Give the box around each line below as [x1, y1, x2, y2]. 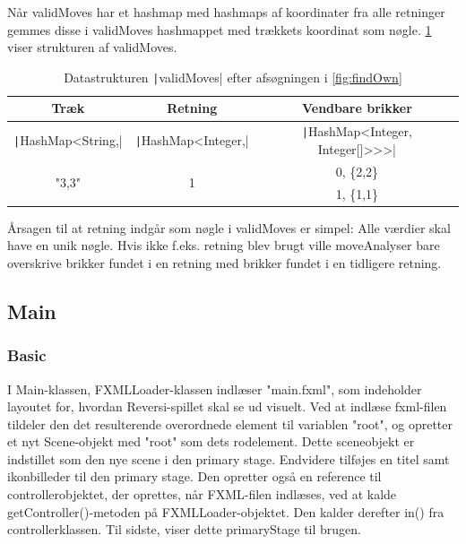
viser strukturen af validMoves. [7, 38, 177, 56]
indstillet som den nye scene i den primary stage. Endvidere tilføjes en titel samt [7, 449, 450, 468]
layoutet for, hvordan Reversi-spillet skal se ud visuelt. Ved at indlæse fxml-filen [7, 397, 447, 416]
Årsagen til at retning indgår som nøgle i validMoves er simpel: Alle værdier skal [7, 218, 451, 237]
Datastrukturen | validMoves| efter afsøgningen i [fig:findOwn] [64, 67, 402, 86]
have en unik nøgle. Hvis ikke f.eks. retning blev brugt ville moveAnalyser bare [7, 236, 440, 255]
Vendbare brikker [301, 99, 412, 117]
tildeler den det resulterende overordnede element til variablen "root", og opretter [7, 414, 453, 433]
